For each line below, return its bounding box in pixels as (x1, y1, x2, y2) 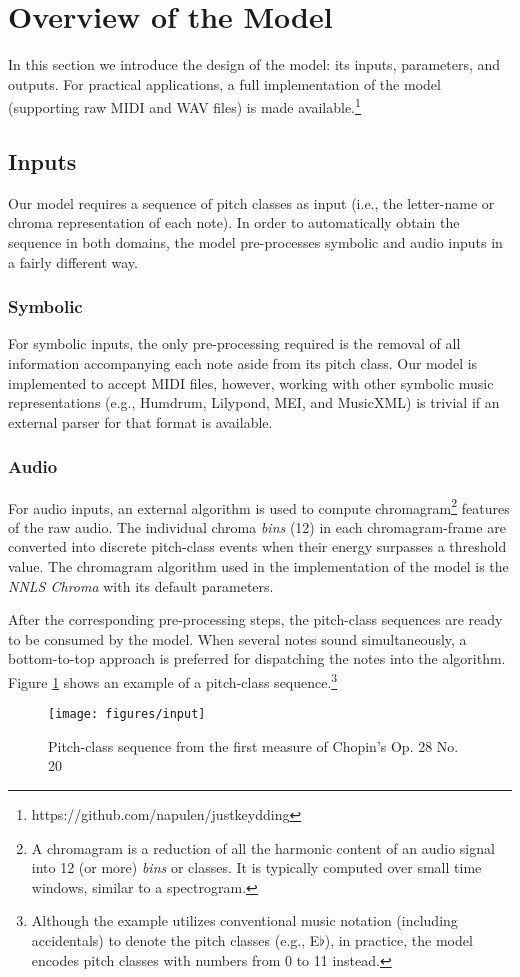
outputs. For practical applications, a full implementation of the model (8, 73, 441, 94)
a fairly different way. (8, 251, 138, 272)
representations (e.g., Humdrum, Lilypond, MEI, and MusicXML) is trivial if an (8, 392, 500, 413)
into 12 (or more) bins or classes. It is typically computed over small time (31, 857, 482, 878)
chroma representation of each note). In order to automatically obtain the (8, 212, 460, 233)
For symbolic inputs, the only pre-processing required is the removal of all (8, 333, 461, 354)
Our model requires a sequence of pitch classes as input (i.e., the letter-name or (8, 192, 495, 213)
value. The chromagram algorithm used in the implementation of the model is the (8, 555, 509, 576)
